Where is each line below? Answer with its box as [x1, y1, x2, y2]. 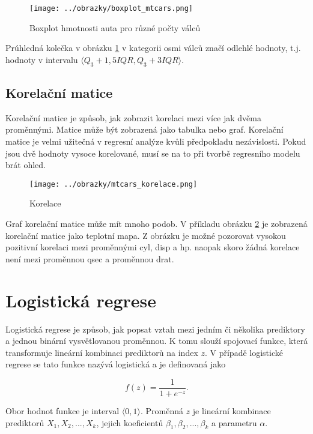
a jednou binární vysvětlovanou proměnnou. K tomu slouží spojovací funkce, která [5, 334, 308, 347]
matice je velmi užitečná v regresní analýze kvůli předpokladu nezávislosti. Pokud [5, 135, 306, 148]
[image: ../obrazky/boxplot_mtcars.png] [29, 4, 193, 13]
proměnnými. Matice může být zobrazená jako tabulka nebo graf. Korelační [5, 123, 284, 136]
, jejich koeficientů [96, 416, 163, 429]
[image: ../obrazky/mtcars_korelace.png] [29, 179, 198, 188]
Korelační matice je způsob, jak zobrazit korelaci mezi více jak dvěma [5, 111, 261, 124]
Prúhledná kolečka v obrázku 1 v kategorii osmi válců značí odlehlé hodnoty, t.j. [5, 41, 301, 54]
